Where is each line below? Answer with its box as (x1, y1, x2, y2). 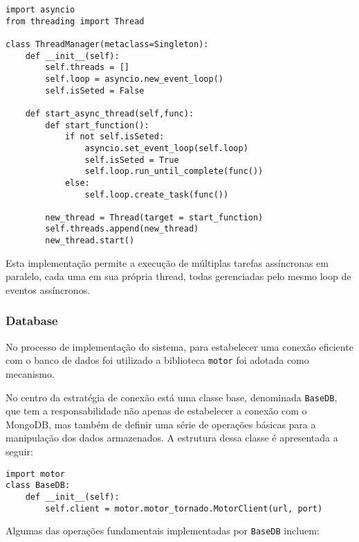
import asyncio (6, 5, 75, 15)
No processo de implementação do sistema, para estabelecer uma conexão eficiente (6, 339, 353, 353)
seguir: (6, 444, 33, 459)
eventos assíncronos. (6, 282, 91, 297)
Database (6, 312, 58, 329)
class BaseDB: (6, 480, 71, 491)
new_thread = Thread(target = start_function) (45, 212, 264, 222)
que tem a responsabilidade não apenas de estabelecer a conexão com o (6, 403, 307, 418)
